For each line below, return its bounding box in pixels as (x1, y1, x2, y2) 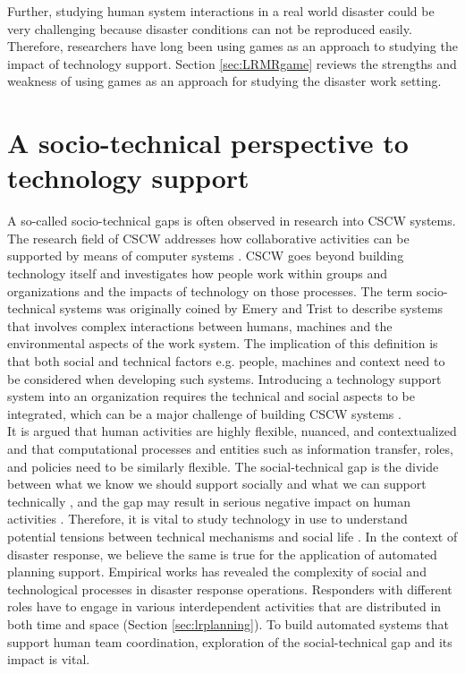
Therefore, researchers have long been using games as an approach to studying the (7, 37, 458, 55)
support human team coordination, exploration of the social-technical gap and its (7, 632, 452, 651)
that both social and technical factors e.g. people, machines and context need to (7, 352, 445, 371)
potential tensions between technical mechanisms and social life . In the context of (7, 526, 458, 545)
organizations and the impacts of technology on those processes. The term (7, 281, 413, 300)
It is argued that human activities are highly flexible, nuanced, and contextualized (7, 422, 457, 440)
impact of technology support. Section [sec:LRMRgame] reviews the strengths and (7, 54, 457, 73)
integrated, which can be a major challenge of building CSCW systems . (7, 404, 402, 422)
